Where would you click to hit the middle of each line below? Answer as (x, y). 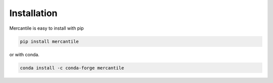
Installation (33, 13)
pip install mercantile (50, 41)
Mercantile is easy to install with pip (47, 28)
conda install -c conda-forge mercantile (72, 68)
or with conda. (25, 54)
